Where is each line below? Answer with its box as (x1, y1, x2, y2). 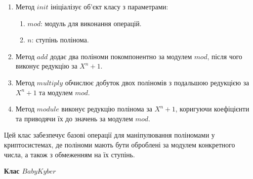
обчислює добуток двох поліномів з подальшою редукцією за (65, 77, 249, 87)
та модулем (39, 87, 73, 97)
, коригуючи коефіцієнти (175, 104, 250, 114)
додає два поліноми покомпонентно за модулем (50, 51, 192, 61)
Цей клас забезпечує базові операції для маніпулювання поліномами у (4, 130, 215, 140)
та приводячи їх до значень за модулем (15, 113, 133, 123)
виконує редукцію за (15, 61, 78, 71)
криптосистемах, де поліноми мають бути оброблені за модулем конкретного (4, 139, 235, 149)
